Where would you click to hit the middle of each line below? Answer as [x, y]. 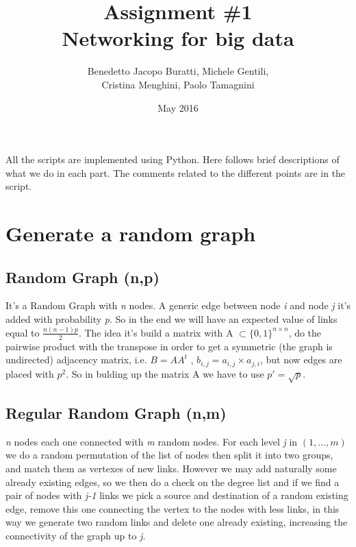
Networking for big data [178, 38]
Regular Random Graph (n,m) [116, 412]
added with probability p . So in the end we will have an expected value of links [171, 319]
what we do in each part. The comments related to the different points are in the [176, 172]
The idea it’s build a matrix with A [159, 332]
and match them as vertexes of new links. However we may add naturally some [171, 468]
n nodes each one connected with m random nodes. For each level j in [152, 441]
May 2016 [178, 107]
